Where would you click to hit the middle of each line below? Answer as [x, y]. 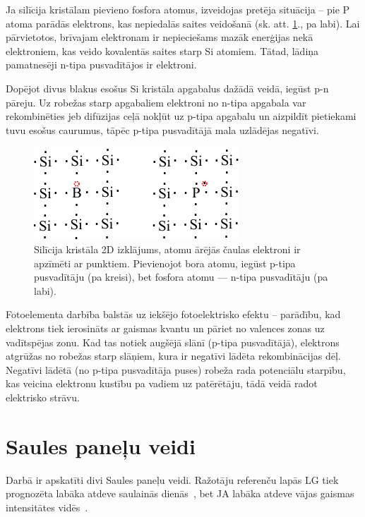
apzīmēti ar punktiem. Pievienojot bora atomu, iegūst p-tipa [165, 263]
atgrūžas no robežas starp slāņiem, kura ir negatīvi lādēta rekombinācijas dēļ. [173, 356]
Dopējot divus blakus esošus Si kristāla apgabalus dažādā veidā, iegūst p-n [167, 88]
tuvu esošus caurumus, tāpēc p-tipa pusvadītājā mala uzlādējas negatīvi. [162, 129]
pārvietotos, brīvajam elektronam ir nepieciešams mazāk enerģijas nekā [160, 37]
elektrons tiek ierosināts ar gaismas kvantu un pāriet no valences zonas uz [165, 328]
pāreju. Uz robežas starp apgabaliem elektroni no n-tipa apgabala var [156, 102]
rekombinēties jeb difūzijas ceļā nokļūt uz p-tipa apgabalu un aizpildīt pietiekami [181, 116]
